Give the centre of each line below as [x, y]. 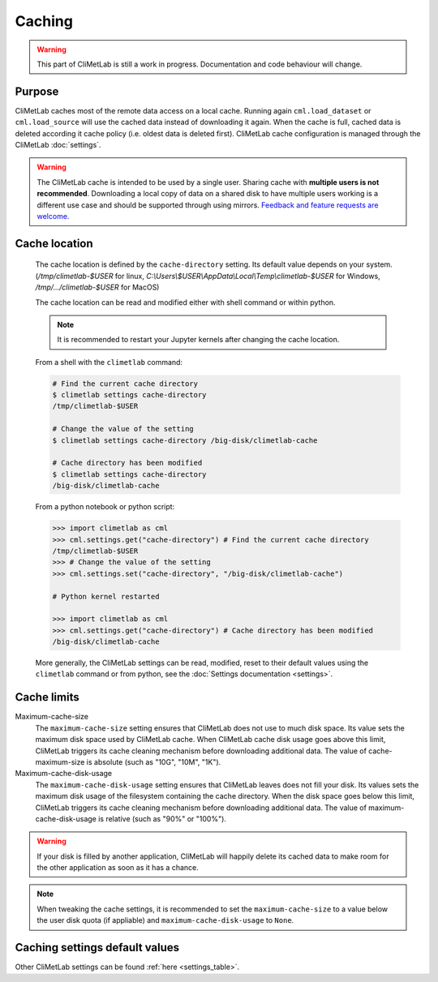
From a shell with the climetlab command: [109, 362]
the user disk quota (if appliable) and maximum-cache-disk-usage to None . [165, 920]
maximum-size [60, 761]
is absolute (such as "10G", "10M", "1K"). [154, 761]
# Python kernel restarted [106, 596]
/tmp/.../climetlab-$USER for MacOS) [97, 287]
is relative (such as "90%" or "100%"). [162, 818]
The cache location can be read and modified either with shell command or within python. [185, 302]
